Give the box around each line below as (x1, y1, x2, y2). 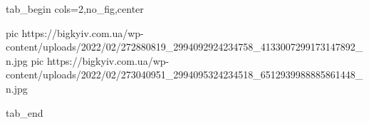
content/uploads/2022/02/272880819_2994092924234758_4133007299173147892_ (6, 39, 363, 54)
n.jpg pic (6, 53, 44, 68)
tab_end (6, 105, 43, 120)
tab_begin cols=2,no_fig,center (6, 1, 144, 16)
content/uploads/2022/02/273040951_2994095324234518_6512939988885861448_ (6, 67, 363, 82)
